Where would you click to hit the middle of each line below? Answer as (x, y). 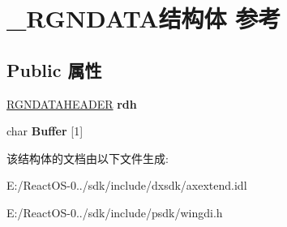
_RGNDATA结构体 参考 (144, 18)
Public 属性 (54, 69)
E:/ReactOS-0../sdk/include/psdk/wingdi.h (115, 212)
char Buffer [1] (45, 131)
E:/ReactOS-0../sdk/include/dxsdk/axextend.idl (127, 185)
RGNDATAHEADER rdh (72, 103)
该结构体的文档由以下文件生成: (88, 158)
